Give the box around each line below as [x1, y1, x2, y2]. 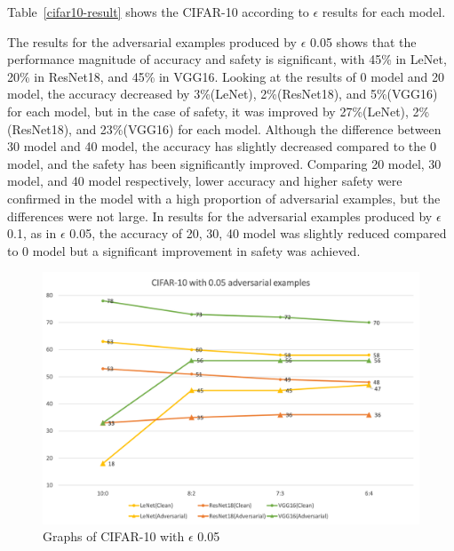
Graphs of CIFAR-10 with [43, 527, 185, 546]
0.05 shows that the [310, 32, 417, 51]
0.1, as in [7, 224, 57, 243]
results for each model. [322, 3, 446, 20]
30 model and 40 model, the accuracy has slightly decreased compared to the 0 [7, 137, 436, 156]
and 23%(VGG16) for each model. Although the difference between [76, 119, 442, 138]
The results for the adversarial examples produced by [7, 32, 298, 51]
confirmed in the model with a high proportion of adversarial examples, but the [7, 188, 441, 207]
